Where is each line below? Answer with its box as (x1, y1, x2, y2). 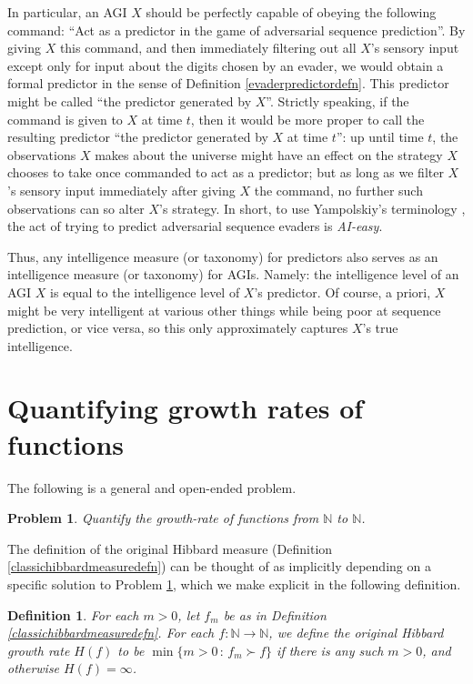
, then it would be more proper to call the (190, 109, 425, 128)
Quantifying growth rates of (7, 389, 364, 427)
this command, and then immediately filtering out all (59, 38, 357, 57)
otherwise (7, 659, 60, 678)
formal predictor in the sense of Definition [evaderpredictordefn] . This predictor (7, 74, 449, 93)
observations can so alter (7, 198, 145, 217)
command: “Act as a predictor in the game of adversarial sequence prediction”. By (7, 20, 466, 39)
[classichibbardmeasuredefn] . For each (7, 623, 215, 642)
